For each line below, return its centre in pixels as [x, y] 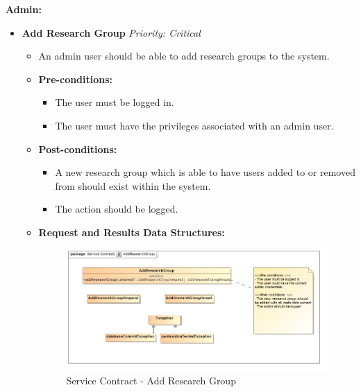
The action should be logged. [117, 209]
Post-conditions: [78, 149]
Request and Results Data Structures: [132, 232]
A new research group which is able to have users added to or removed [205, 172]
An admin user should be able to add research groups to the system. [184, 56]
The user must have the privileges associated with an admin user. [194, 125]
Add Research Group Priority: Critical [111, 32]
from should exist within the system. [133, 185]
